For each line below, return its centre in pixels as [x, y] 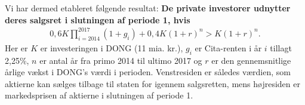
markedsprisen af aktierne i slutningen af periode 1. [99, 95]
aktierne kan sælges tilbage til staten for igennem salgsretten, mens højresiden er [152, 83]
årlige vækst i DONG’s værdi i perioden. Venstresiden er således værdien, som [148, 72]
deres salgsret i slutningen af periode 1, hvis [98, 19]
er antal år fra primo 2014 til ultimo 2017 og [121, 60]
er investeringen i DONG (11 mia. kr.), [112, 47]
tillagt [281, 47]
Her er [16, 47]
